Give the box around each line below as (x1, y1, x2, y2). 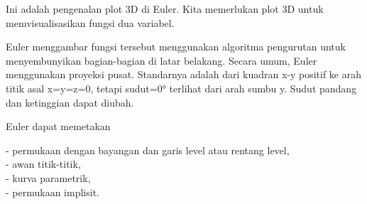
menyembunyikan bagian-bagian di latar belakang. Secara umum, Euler (6, 53, 317, 68)
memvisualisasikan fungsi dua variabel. (6, 15, 175, 30)
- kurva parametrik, (6, 170, 91, 185)
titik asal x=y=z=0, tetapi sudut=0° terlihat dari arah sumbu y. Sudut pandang (6, 80, 357, 95)
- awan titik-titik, (6, 156, 81, 171)
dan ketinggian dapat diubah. (6, 95, 134, 109)
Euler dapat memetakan (6, 119, 111, 134)
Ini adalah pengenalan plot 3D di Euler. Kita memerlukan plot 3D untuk (6, 1, 324, 16)
